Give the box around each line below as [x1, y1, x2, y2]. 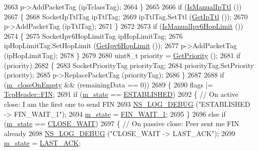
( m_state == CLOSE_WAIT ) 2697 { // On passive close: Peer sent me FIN [4, 118, 240, 129]
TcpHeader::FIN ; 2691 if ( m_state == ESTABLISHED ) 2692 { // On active [4, 89, 239, 99]
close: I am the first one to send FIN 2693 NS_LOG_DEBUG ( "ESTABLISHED [4, 98, 251, 109]
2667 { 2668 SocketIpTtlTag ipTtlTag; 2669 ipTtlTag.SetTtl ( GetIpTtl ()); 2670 [4, 11, 248, 21]
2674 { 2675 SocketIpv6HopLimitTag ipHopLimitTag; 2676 [4, 30, 183, 41]
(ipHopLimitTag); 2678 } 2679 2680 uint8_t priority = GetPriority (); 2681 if [4, 50, 241, 60]
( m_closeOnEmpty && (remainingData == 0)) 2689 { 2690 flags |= [4, 79, 213, 89]
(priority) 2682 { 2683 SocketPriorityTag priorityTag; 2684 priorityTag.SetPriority [4, 60, 254, 70]
